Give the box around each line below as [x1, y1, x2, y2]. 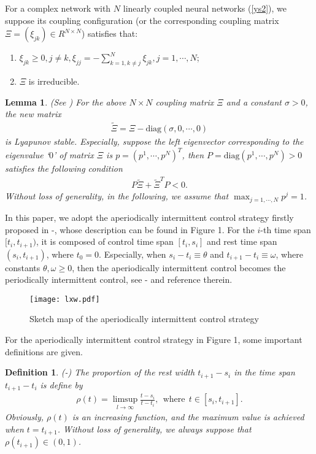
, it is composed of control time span [36, 235, 174, 248]
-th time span [260, 223, 311, 236]
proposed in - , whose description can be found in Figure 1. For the [5, 223, 255, 236]
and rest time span [207, 235, 277, 248]
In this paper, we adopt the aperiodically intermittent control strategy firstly [5, 210, 294, 223]
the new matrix [5, 107, 61, 120]
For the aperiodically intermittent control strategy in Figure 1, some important [5, 333, 303, 345]
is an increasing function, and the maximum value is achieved [72, 410, 304, 423]
